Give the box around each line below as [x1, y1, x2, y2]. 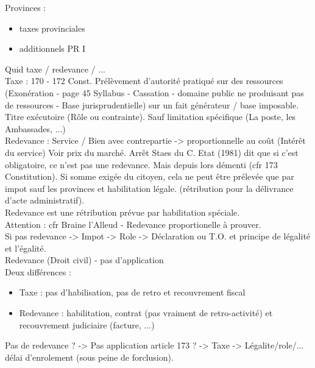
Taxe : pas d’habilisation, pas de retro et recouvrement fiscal [19, 286, 246, 299]
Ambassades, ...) [5, 122, 66, 135]
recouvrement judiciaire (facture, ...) [19, 318, 155, 331]
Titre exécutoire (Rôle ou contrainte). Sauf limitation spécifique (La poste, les [5, 110, 296, 123]
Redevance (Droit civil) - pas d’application [5, 253, 164, 266]
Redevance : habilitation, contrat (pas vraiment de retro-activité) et [19, 306, 273, 319]
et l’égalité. [5, 241, 46, 254]
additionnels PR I [19, 42, 86, 55]
